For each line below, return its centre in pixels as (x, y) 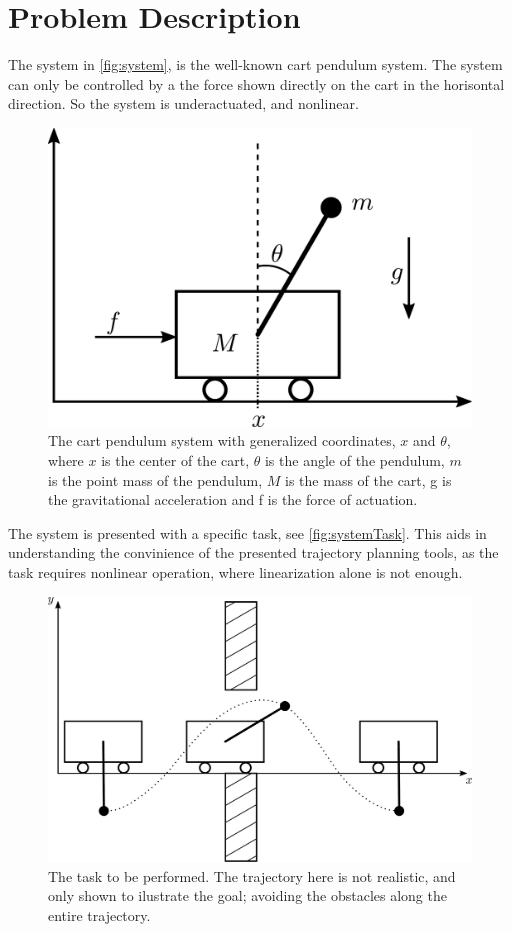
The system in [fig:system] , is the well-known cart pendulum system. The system (255, 64)
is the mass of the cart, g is (368, 479)
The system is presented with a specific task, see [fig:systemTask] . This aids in (247, 532)
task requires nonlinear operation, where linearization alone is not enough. (235, 572)
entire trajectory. (99, 914)
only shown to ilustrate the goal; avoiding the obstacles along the (247, 895)
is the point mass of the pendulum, (155, 479)
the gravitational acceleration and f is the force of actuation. (233, 499)
